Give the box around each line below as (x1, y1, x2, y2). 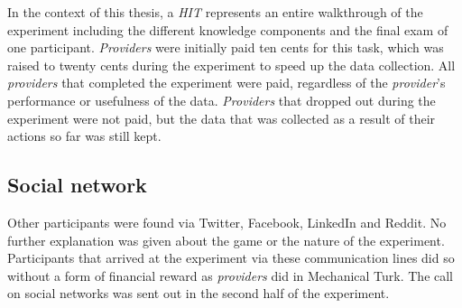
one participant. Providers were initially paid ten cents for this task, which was (7, 38, 444, 57)
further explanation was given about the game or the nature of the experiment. (7, 230, 445, 249)
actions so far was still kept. (7, 126, 162, 145)
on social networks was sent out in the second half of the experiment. (7, 284, 390, 303)
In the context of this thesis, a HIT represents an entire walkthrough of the (7, 3, 423, 21)
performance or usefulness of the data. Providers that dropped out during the (7, 90, 436, 109)
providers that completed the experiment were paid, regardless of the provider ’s (7, 73, 446, 92)
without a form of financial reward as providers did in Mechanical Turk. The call (7, 266, 454, 285)
